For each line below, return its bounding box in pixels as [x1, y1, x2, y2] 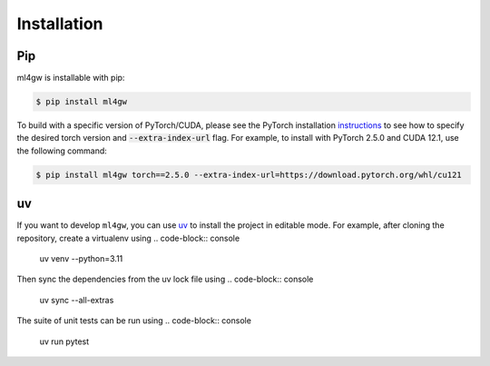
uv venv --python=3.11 [39, 253, 123, 264]
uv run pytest [39, 336, 90, 347]
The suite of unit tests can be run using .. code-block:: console [16, 315, 251, 326]
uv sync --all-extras [39, 294, 114, 305]
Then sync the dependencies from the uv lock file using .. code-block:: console [16, 273, 314, 285]
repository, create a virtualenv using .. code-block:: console [16, 232, 240, 243]
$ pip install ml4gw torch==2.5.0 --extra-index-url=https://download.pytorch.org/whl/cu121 [35, 169, 462, 180]
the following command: [16, 145, 108, 156]
